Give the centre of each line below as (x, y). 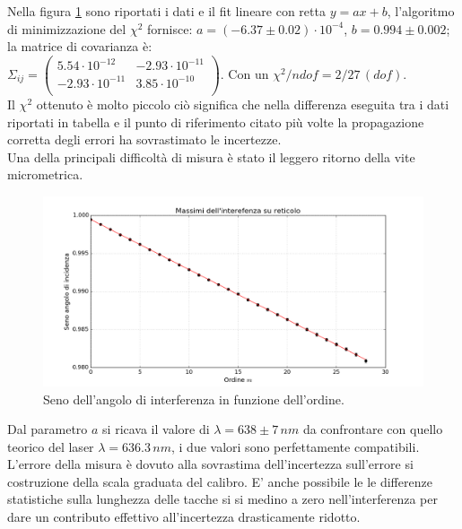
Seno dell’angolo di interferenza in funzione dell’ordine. (194, 399)
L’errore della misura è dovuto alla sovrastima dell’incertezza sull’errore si (210, 464)
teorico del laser (51, 446)
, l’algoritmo (421, 11)
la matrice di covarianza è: (80, 46)
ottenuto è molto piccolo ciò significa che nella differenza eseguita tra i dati (243, 104)
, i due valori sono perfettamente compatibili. (296, 446)
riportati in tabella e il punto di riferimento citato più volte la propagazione (216, 121)
